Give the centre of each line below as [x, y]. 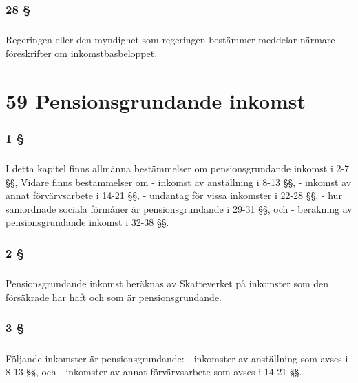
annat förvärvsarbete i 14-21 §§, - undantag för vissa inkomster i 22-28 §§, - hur [174, 195]
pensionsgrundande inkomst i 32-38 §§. [87, 222]
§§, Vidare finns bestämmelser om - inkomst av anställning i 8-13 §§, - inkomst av [179, 182]
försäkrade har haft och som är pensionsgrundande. [114, 297]
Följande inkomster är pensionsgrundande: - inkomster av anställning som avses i [177, 358]
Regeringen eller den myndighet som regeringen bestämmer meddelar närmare [170, 40]
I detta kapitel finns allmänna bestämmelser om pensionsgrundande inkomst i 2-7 [178, 168]
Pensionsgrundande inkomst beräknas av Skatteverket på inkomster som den [167, 283]
